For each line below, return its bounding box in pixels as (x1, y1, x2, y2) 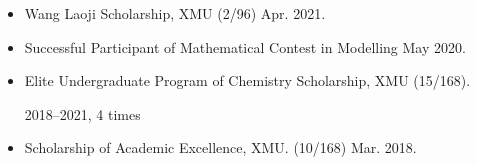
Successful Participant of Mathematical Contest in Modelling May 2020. (24, 36, 466, 57)
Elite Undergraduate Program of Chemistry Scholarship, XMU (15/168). (24, 70, 471, 91)
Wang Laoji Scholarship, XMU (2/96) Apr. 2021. (24, 3, 326, 23)
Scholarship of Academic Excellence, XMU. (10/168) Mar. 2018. (24, 137, 417, 158)
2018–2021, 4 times (24, 103, 141, 124)
